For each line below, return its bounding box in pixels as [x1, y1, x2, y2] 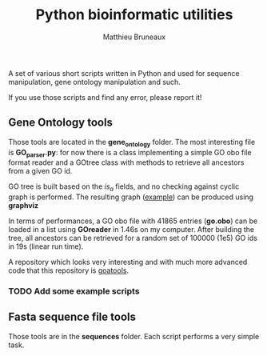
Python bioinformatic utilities [35, 6, 233, 24]
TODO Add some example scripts [8, 286, 140, 297]
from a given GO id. [8, 166, 73, 176]
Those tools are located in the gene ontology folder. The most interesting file [8, 137, 256, 149]
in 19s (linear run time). [8, 242, 84, 251]
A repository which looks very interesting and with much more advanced [8, 258, 248, 267]
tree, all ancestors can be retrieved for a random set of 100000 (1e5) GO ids [8, 234, 258, 243]
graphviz [8, 201, 38, 210]
